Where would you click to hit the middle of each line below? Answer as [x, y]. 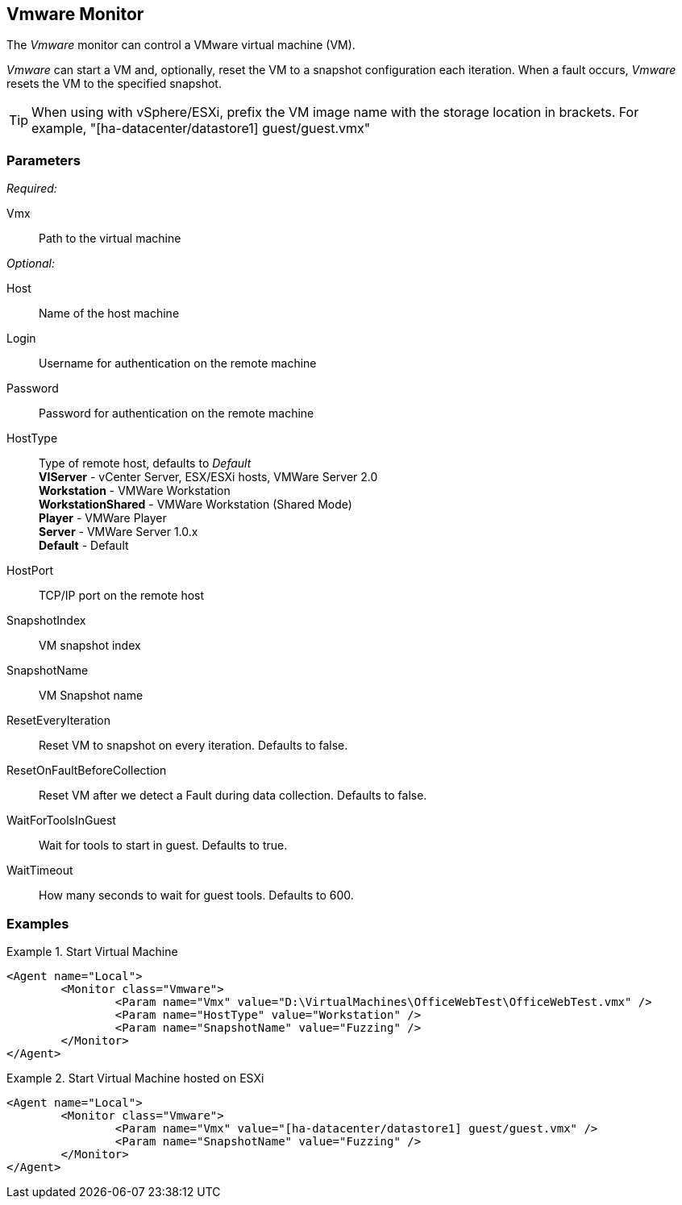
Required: [32, 189]
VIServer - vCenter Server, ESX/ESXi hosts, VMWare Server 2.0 [208, 477]
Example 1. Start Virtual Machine [92, 951]
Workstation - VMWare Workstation [135, 491]
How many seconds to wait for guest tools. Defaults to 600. [196, 895]
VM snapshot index [90, 646]
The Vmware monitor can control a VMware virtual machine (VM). [181, 45]
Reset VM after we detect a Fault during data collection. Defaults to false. [233, 796]
